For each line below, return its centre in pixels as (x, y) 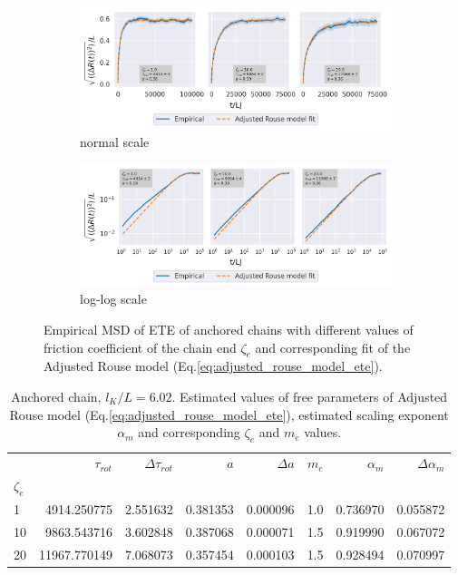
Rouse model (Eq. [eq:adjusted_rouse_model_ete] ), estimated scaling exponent (229, 414)
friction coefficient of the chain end (140, 347)
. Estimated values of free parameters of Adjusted (310, 397)
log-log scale (113, 299)
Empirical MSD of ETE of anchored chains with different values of (229, 330)
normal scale (115, 142)
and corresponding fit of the (333, 347)
